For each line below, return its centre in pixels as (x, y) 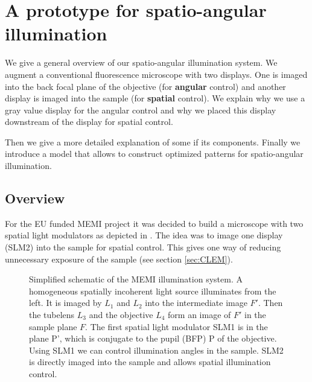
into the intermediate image (196, 303)
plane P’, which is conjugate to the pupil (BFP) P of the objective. (153, 338)
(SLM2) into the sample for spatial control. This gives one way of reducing (143, 247)
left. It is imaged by (65, 303)
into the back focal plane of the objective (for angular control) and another (145, 86)
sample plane (53, 326)
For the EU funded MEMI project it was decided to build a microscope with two (154, 223)
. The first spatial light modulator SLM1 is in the (177, 326)
